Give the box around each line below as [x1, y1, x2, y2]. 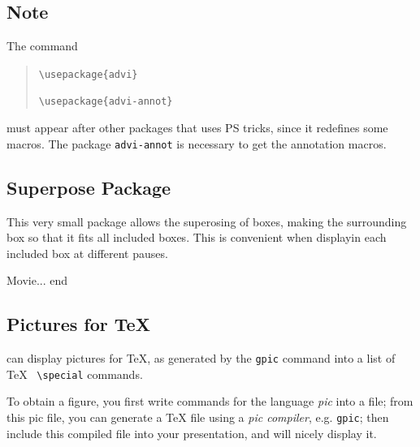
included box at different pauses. [6, 244, 168, 261]
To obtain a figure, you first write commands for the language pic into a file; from [6, 393, 414, 410]
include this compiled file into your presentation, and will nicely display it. [6, 424, 377, 441]
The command [6, 37, 78, 54]
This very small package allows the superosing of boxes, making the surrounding [6, 213, 407, 230]
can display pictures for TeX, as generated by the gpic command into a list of [6, 350, 396, 367]
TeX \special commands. [6, 365, 143, 382]
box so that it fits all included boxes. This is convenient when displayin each [6, 229, 387, 246]
